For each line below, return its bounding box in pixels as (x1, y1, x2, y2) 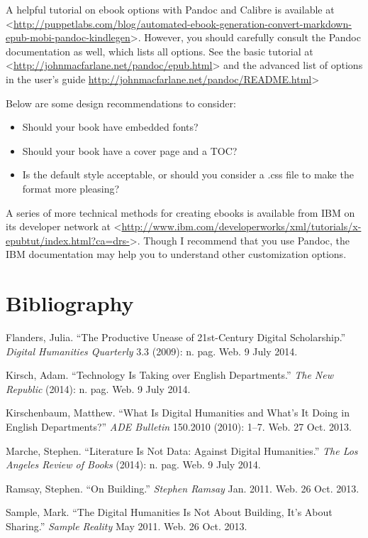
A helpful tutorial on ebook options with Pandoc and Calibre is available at (6, 2, 335, 16)
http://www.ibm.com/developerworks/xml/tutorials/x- (121, 219, 362, 234)
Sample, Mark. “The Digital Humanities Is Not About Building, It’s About (6, 505, 333, 520)
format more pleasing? (22, 181, 120, 195)
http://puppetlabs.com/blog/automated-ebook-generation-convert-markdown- (13, 16, 352, 31)
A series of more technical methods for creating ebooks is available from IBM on (6, 205, 355, 220)
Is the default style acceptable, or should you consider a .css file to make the (22, 167, 354, 182)
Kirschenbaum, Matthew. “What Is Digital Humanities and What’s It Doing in (6, 405, 350, 420)
